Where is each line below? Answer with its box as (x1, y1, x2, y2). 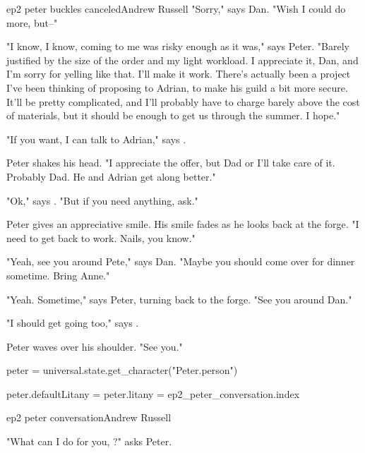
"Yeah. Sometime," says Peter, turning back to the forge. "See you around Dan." (6, 291, 352, 306)
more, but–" (6, 15, 58, 30)
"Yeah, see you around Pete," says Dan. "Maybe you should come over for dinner (6, 254, 355, 269)
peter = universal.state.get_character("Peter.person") (6, 363, 238, 377)
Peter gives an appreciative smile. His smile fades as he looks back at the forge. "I (6, 217, 359, 231)
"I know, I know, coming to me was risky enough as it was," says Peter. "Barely (6, 39, 349, 54)
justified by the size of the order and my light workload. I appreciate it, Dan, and (6, 52, 359, 67)
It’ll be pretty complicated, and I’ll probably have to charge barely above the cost (6, 94, 360, 109)
